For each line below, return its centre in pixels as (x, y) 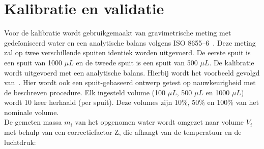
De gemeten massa (33, 122)
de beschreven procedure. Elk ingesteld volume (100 (85, 92)
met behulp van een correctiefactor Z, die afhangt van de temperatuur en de (123, 132)
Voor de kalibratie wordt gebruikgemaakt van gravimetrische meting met (118, 33)
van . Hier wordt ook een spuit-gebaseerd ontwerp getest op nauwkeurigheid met (130, 82)
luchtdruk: (20, 142)
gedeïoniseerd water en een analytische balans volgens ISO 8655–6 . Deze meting (130, 42)
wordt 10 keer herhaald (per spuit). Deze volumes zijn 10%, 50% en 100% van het (131, 102)
